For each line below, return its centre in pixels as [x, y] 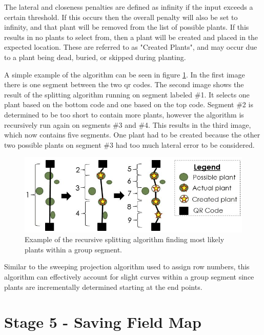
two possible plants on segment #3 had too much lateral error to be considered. [129, 144]
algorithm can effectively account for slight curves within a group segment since [129, 276]
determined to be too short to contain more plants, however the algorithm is [124, 114]
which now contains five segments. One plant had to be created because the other [132, 135]
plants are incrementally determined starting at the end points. [103, 287]
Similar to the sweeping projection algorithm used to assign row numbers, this [127, 267]
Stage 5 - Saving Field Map [103, 322]
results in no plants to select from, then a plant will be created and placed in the [131, 37]
